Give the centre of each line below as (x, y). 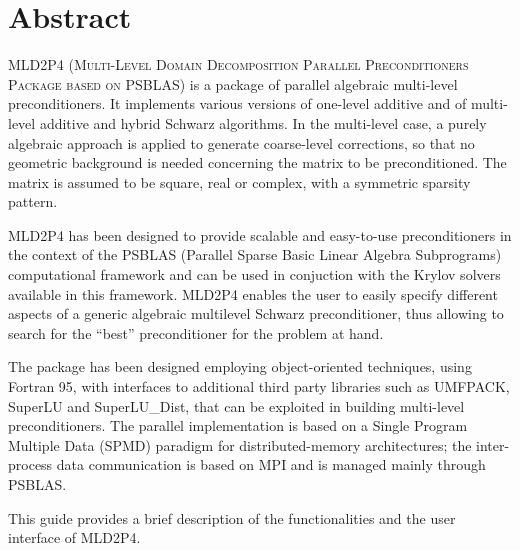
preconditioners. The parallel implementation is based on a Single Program (238, 425)
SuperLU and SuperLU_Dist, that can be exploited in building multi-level (236, 405)
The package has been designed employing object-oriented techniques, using (240, 366)
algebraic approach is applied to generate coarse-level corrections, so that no (241, 142)
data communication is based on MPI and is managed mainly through (271, 464)
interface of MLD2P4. (74, 537)
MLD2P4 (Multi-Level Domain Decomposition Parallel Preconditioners (238, 64)
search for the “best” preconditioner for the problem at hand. (196, 332)
